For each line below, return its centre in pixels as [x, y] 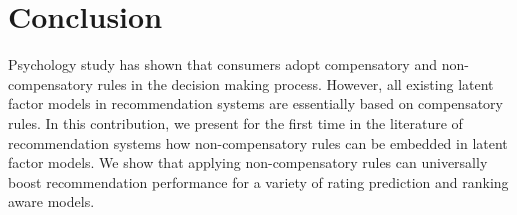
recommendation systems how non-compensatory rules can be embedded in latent [258, 142]
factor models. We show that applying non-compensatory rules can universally [248, 162]
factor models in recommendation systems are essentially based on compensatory [255, 103]
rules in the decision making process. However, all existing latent [295, 83]
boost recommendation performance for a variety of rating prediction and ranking [258, 181]
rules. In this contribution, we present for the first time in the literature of [235, 122]
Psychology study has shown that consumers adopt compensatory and [222, 64]
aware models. [51, 201]
